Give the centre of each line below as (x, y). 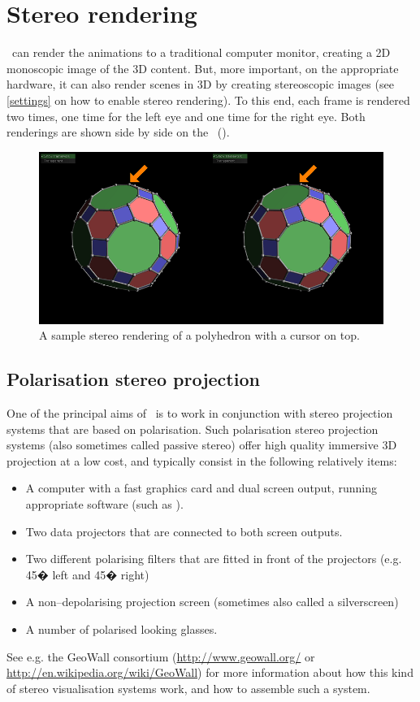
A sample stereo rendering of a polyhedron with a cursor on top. (199, 335)
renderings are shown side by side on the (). (118, 132)
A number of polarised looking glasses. (121, 629)
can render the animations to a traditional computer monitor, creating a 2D (201, 52)
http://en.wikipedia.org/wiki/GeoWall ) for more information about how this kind (210, 672)
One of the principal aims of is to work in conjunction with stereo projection (200, 413)
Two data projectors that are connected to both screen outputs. (184, 531)
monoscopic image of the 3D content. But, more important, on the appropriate (203, 68)
